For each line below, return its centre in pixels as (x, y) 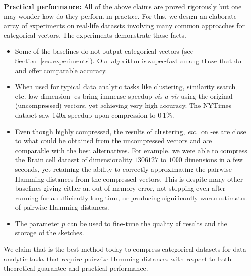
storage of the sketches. (50, 233)
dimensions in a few (214, 160)
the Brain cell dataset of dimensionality (74, 160)
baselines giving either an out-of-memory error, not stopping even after (120, 188)
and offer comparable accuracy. (61, 70)
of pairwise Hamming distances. (62, 207)
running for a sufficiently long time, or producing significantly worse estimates (131, 197)
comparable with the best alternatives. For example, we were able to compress (131, 150)
